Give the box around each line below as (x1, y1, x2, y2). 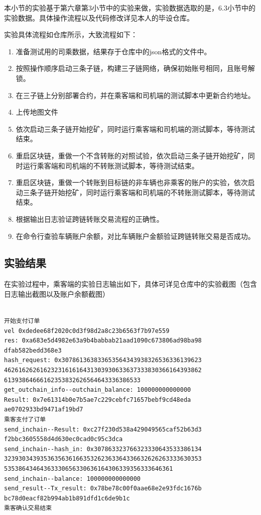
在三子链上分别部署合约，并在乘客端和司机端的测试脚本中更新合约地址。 (16, 90, 255, 100)
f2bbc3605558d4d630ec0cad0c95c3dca (4, 436, 123, 443)
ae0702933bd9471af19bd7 (4, 406, 83, 413)
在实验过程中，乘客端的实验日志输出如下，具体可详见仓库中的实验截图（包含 (4, 279, 257, 289)
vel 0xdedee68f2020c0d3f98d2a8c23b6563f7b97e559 (4, 327, 170, 334)
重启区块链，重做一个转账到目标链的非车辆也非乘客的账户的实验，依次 (16, 177, 248, 188)
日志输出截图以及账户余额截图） (4, 288, 109, 299)
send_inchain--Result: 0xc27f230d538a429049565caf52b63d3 (4, 425, 202, 433)
